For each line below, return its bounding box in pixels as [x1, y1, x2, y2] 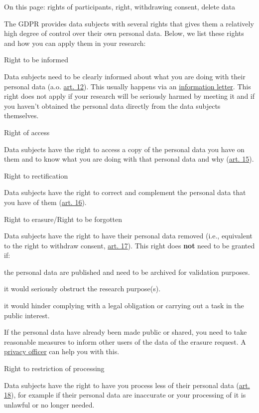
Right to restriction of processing [4, 363, 105, 374]
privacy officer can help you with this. [4, 346, 120, 357]
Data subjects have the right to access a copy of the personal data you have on [4, 144, 245, 154]
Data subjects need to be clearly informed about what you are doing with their [4, 71, 246, 81]
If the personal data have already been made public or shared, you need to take [4, 327, 247, 337]
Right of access [4, 127, 50, 137]
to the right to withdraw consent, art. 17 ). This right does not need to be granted [4, 240, 255, 250]
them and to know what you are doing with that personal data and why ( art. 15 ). [4, 154, 254, 164]
